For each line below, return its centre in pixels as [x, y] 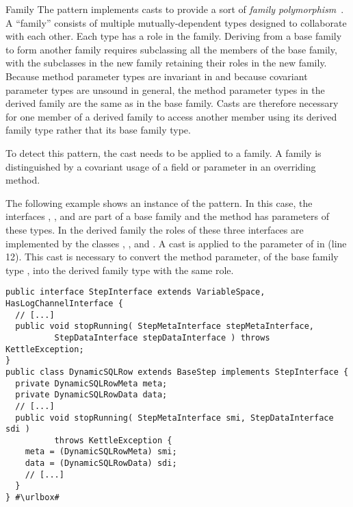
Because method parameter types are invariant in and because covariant [157, 76]
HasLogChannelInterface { [64, 303]
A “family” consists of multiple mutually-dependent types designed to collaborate [176, 22]
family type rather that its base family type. [98, 130]
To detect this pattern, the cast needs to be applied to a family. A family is [164, 152]
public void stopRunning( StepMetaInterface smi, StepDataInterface [174, 418]
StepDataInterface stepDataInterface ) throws [162, 337]
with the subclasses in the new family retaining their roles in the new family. [166, 63]
